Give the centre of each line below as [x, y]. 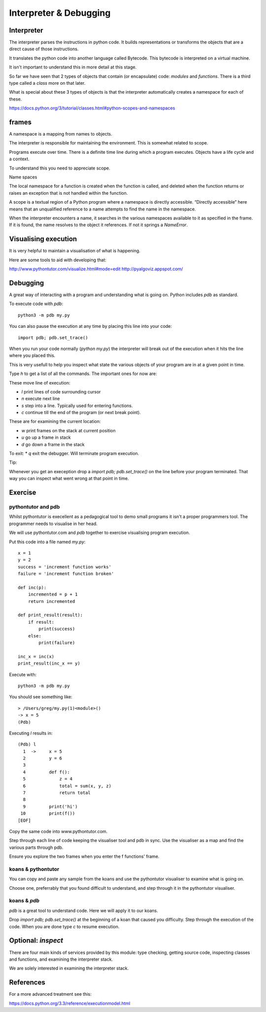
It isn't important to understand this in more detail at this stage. [73, 67]
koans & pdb [24, 901]
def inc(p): [32, 587]
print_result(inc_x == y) [49, 663]
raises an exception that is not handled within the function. [68, 193]
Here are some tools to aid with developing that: [58, 260]
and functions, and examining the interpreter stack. [61, 959]
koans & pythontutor [34, 869]
